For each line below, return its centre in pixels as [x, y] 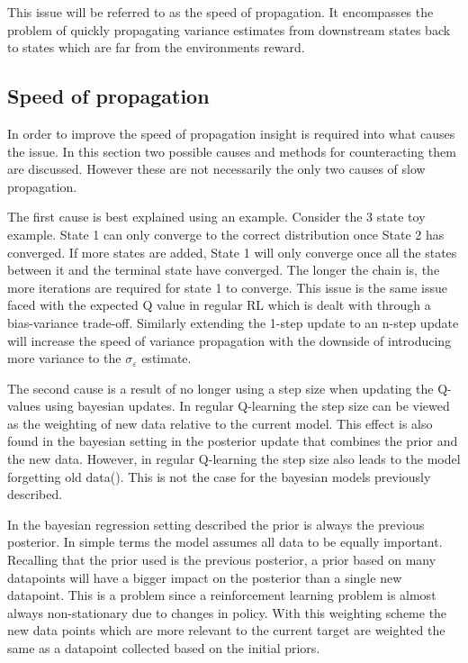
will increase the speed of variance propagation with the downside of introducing [229, 340]
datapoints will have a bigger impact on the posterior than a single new [205, 577]
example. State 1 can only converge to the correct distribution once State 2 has [226, 234]
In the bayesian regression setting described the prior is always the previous [216, 524]
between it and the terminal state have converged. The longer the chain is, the [224, 270]
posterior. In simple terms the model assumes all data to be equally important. [225, 542]
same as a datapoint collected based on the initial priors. [164, 648]
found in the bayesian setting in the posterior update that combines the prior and [233, 441]
